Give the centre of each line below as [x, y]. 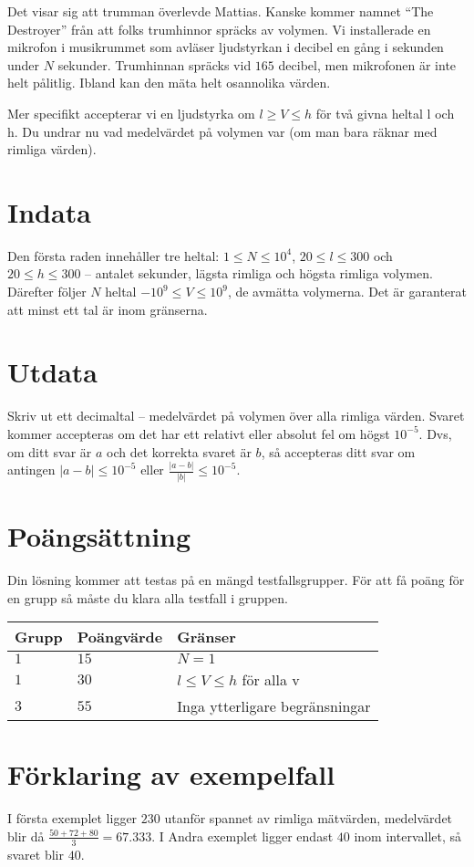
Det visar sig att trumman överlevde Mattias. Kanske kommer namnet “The [221, 11]
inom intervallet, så [408, 836]
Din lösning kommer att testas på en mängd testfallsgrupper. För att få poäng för [236, 579]
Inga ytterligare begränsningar [274, 706]
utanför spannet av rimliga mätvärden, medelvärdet [309, 818]
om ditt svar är [50, 451]
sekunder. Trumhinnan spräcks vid [155, 64]
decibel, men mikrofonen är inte [367, 64]
